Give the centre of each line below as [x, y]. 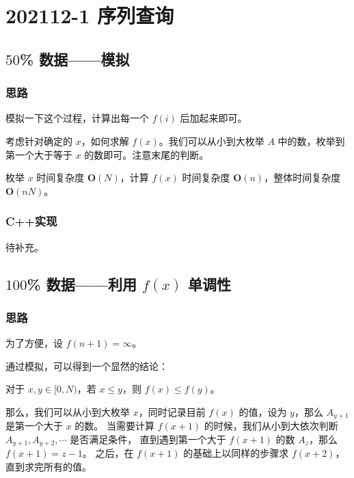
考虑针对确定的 [39, 141]
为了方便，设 [34, 343]
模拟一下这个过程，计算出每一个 [77, 118]
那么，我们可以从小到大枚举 [68, 411]
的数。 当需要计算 [115, 426]
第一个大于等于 [39, 154]
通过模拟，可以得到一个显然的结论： [87, 366]
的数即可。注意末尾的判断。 [147, 154]
